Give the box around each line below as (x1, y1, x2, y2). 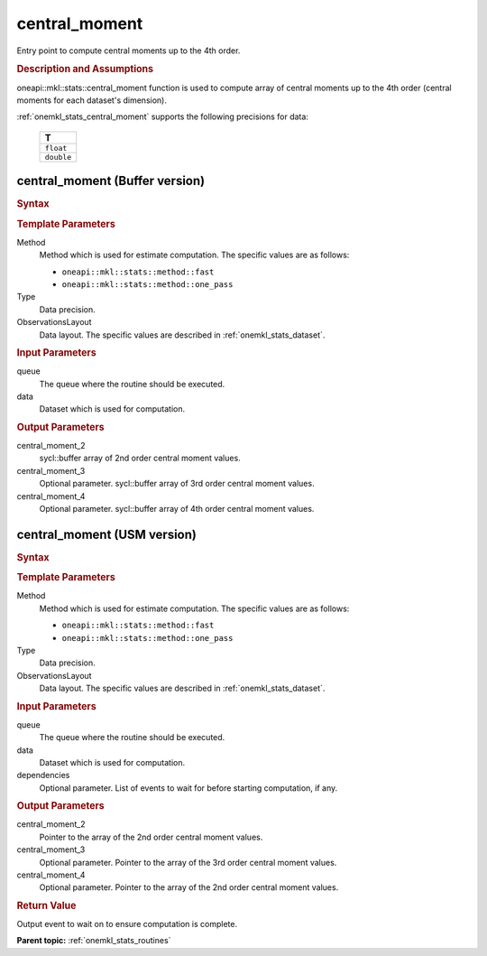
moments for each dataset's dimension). (16, 95, 167, 106)
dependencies (16, 770, 70, 781)
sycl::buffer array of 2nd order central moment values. (39, 452, 241, 464)
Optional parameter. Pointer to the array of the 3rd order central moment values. (39, 857, 337, 868)
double (44, 152, 72, 162)
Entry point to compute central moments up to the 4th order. (16, 45, 241, 56)
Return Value (16, 899, 77, 912)
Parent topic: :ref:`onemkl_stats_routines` (16, 935, 171, 946)
